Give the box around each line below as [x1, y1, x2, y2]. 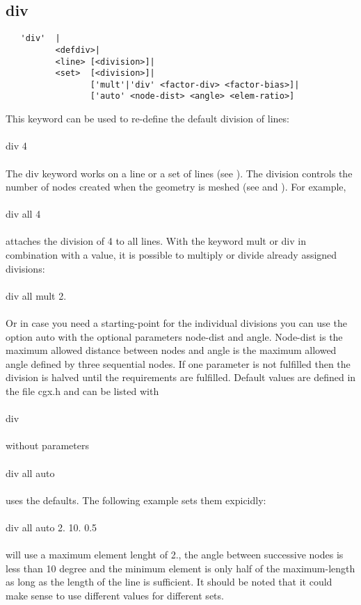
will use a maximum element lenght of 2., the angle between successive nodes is [6, 547, 344, 562]
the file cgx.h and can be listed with [6, 384, 159, 398]
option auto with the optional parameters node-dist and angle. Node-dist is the [6, 329, 343, 344]
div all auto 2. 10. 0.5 [6, 519, 97, 534]
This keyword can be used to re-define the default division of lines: [6, 111, 289, 126]
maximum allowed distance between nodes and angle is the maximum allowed [6, 343, 337, 357]
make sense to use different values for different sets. [6, 588, 224, 602]
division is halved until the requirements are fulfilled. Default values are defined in [6, 370, 356, 385]
